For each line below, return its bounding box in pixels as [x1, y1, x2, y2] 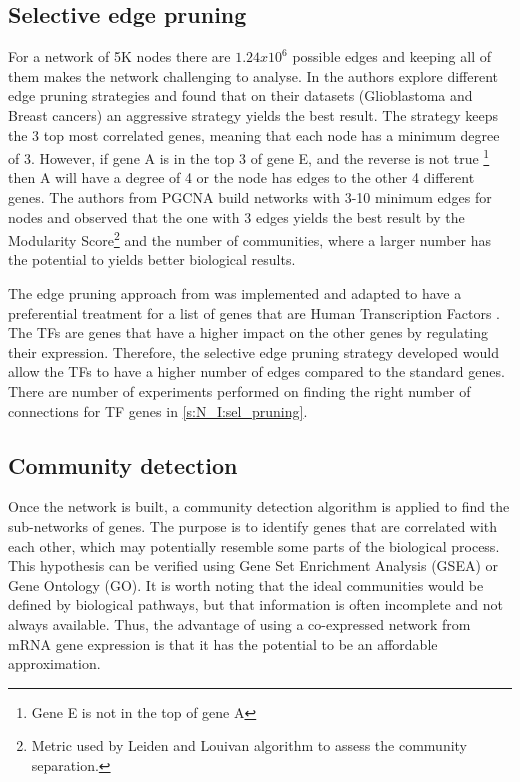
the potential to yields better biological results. [8, 249, 296, 270]
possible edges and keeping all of [292, 46, 491, 67]
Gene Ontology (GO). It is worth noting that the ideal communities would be [8, 574, 484, 595]
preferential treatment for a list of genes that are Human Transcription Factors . [8, 302, 501, 323]
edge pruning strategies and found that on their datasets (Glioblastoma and [8, 85, 473, 106]
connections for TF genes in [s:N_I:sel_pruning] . [8, 400, 308, 421]
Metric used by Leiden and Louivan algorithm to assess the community [31, 735, 468, 756]
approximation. [8, 653, 101, 674]
